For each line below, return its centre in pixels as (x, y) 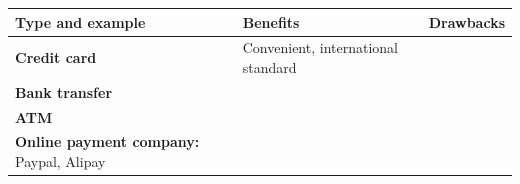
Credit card (56, 57)
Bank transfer (64, 91)
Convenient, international (320, 47)
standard (269, 66)
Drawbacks (466, 21)
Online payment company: (107, 141)
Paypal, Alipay (60, 161)
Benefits (271, 21)
